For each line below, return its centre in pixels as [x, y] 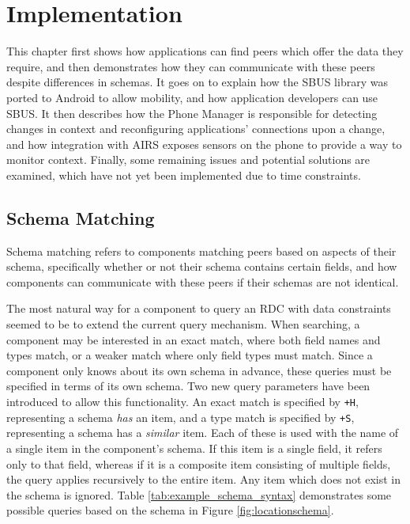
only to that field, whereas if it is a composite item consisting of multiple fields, [199, 463]
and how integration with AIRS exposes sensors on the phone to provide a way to [204, 144]
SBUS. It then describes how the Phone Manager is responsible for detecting [192, 113]
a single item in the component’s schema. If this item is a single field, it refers [194, 448]
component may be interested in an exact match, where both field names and [194, 339]
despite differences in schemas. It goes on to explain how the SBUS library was [197, 82]
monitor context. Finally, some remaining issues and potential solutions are [188, 159]
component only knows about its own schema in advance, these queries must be [199, 370]
